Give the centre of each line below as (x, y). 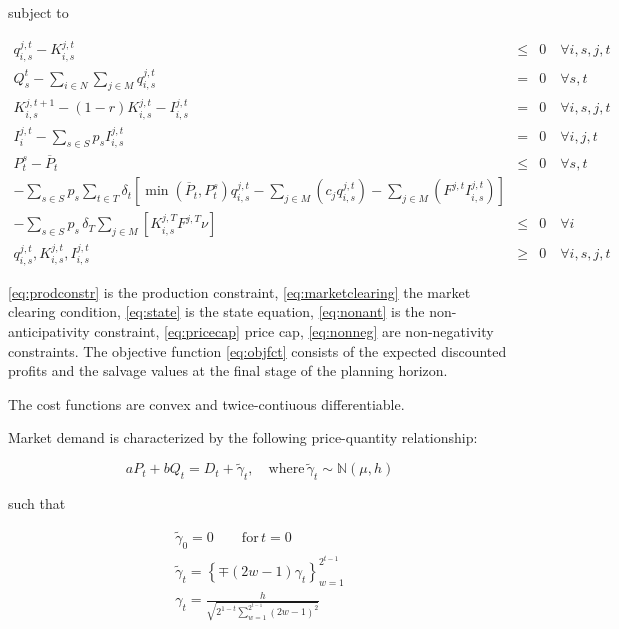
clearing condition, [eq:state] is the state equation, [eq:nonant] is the (216, 311)
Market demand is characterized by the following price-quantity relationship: (243, 437)
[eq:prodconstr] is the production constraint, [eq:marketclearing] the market (239, 291)
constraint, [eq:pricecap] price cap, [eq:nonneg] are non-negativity (294, 331)
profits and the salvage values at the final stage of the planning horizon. (228, 370)
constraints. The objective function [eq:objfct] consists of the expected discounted (257, 350)
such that (37, 502)
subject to (38, 12)
